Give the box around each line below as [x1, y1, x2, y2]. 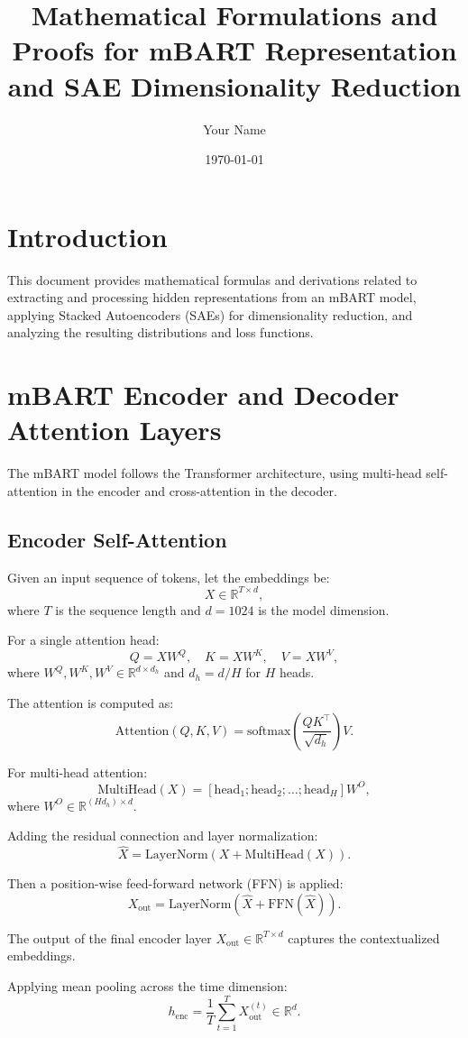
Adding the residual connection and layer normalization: [7, 826, 318, 845]
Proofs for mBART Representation [12, 32, 457, 69]
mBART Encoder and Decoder [7, 376, 399, 413]
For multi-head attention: [7, 762, 148, 781]
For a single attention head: [7, 630, 160, 649]
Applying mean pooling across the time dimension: [7, 976, 288, 995]
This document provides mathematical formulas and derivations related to [7, 270, 418, 289]
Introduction [7, 217, 168, 254]
